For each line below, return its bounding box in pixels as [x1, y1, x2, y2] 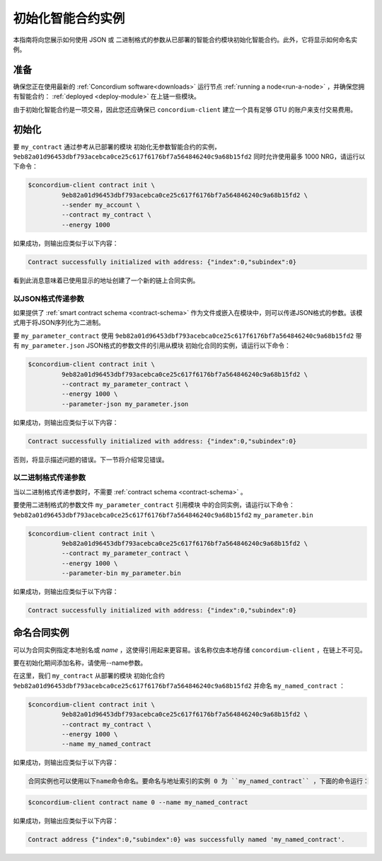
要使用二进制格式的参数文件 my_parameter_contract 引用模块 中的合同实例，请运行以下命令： [13, 501, 295, 509]
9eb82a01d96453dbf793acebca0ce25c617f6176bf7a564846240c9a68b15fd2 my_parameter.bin [13, 511, 314, 519]
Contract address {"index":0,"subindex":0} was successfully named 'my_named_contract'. [28, 836, 346, 843]
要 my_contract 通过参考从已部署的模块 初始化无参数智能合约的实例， [13, 142, 221, 151]
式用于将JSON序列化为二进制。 [13, 319, 105, 327]
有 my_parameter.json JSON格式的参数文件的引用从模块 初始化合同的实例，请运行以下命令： [13, 341, 291, 350]
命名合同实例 [13, 627, 69, 639]
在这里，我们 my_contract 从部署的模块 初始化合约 [13, 671, 166, 680]
